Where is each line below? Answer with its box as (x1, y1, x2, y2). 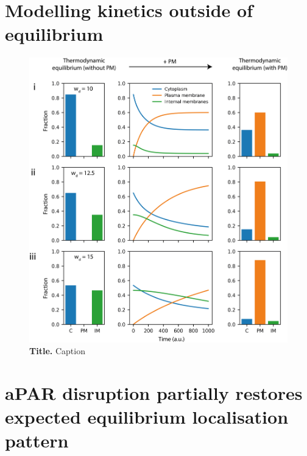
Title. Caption (29, 344, 85, 357)
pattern (5, 428, 69, 453)
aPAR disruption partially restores (5, 380, 303, 405)
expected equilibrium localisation (5, 404, 289, 429)
